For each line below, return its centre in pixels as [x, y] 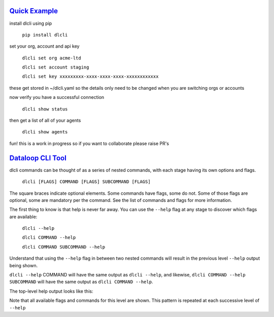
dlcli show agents [45, 132]
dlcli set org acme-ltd [52, 58]
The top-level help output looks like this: [51, 291]
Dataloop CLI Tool [38, 158]
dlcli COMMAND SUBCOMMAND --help [64, 247]
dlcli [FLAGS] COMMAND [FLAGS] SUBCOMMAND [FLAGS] [86, 182]
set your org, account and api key [44, 46]
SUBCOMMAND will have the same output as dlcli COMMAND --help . [81, 282]
